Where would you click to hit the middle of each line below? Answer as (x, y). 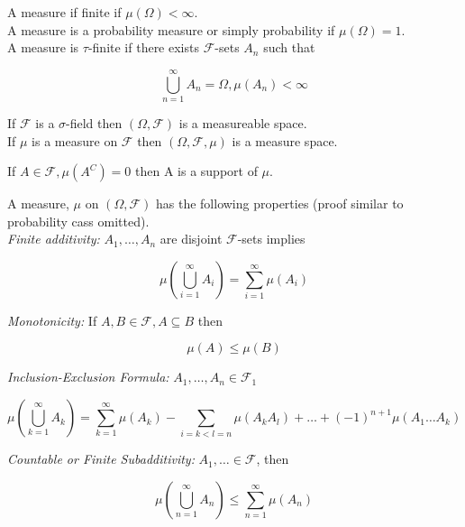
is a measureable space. (243, 122)
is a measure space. (285, 140)
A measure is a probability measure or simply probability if (171, 29)
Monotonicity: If (52, 320)
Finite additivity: (54, 239)
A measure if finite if (64, 12)
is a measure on (75, 140)
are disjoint (191, 239)
